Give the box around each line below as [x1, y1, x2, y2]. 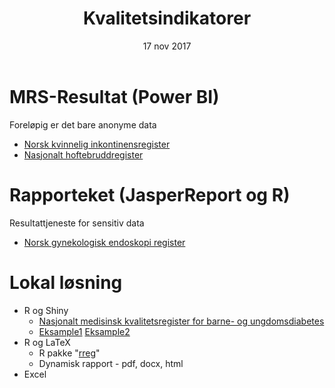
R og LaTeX [23, 336, 71, 348]
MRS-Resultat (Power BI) [9, 85, 220, 108]
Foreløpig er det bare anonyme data [9, 118, 157, 131]
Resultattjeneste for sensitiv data [9, 217, 145, 229]
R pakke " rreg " [38, 347, 101, 359]
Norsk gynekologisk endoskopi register [23, 236, 186, 248]
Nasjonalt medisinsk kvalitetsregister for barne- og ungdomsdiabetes [38, 315, 325, 327]
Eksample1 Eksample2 [38, 325, 131, 337]
